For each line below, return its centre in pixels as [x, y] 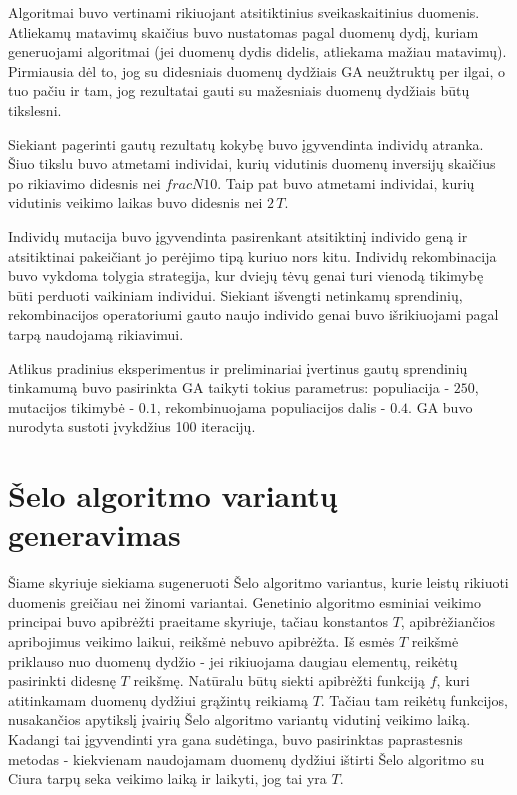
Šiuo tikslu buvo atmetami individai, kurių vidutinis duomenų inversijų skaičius [252, 163]
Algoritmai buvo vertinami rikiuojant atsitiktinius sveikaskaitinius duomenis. [244, 12]
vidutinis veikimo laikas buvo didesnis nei [135, 202]
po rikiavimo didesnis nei [84, 182]
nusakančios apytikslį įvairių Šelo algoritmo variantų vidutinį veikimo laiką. [239, 719]
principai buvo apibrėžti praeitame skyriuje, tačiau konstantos [198, 621]
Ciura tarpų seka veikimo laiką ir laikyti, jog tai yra [167, 778]
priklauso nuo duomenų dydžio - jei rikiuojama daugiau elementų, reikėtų [233, 660]
